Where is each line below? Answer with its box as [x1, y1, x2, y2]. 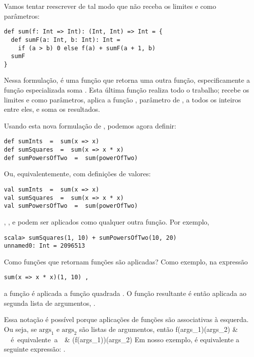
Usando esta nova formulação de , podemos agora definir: [4, 120, 176, 130]
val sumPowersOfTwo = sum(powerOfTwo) [4, 202, 138, 210]
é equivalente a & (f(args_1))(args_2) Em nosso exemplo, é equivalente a [10, 334, 240, 344]
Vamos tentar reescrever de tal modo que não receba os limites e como [4, 1, 216, 11]
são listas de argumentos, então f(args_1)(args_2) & [79, 324, 238, 334]
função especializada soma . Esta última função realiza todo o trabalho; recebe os [4, 85, 249, 95]
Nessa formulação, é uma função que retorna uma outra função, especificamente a [4, 75, 250, 85]
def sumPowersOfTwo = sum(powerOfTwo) [4, 154, 138, 162]
